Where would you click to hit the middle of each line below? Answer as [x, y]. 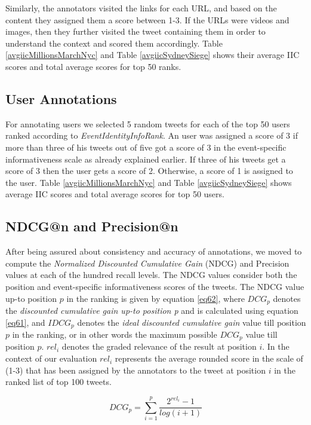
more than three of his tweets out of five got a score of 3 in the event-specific [146, 147]
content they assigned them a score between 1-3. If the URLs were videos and [147, 19]
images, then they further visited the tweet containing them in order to [136, 31]
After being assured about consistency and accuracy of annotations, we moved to [154, 251]
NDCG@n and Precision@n [92, 226]
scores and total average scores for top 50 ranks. [93, 66]
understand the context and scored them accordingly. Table [114, 43]
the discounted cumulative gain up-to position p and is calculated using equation [152, 310]
